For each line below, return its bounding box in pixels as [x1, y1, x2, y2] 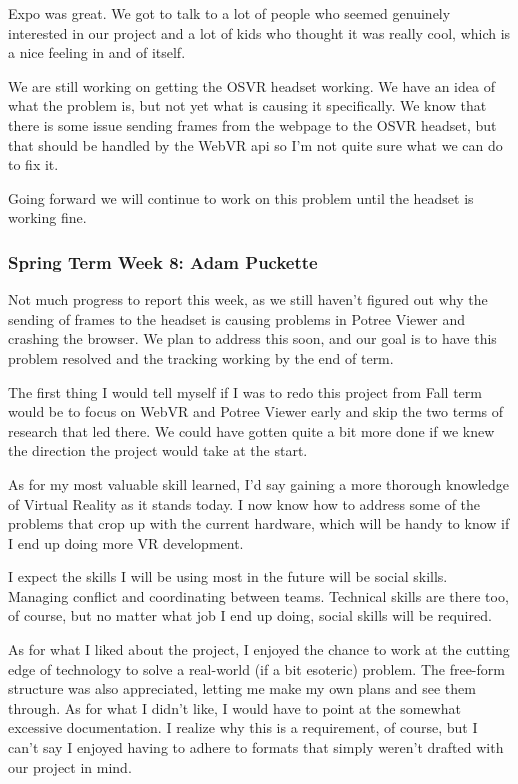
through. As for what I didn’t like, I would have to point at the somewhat [8, 697, 461, 718]
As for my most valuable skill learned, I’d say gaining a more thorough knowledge [8, 473, 509, 494]
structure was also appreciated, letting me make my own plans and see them [8, 678, 476, 699]
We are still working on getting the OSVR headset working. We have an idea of [8, 75, 495, 96]
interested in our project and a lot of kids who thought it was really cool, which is [8, 22, 511, 43]
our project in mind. [8, 756, 132, 777]
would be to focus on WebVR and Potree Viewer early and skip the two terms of [8, 401, 504, 422]
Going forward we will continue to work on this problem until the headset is [8, 187, 474, 208]
